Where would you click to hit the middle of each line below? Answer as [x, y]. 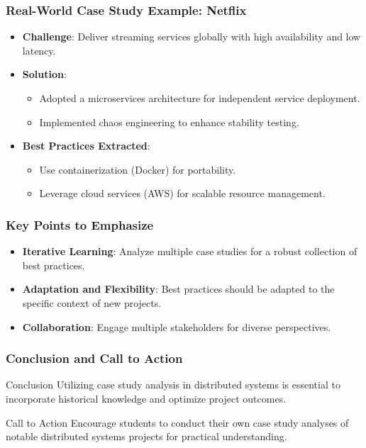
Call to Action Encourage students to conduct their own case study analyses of [177, 422]
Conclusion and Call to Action [94, 358]
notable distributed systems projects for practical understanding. [146, 436]
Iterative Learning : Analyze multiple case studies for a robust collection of [190, 251]
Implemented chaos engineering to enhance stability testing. [169, 122]
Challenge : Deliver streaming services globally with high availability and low [192, 37]
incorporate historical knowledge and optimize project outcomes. [146, 398]
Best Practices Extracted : [86, 146]
